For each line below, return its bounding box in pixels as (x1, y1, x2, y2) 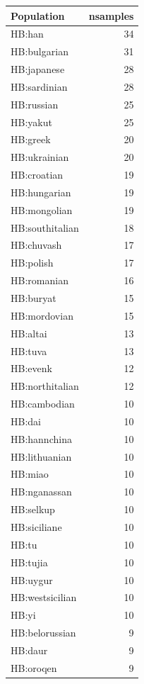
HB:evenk (11, 361, 52, 376)
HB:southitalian (11, 220, 79, 235)
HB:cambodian (11, 396, 75, 411)
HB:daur (11, 642, 48, 657)
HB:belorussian (11, 625, 76, 640)
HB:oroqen (11, 660, 57, 675)
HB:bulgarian (11, 44, 68, 59)
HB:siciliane (11, 519, 62, 534)
